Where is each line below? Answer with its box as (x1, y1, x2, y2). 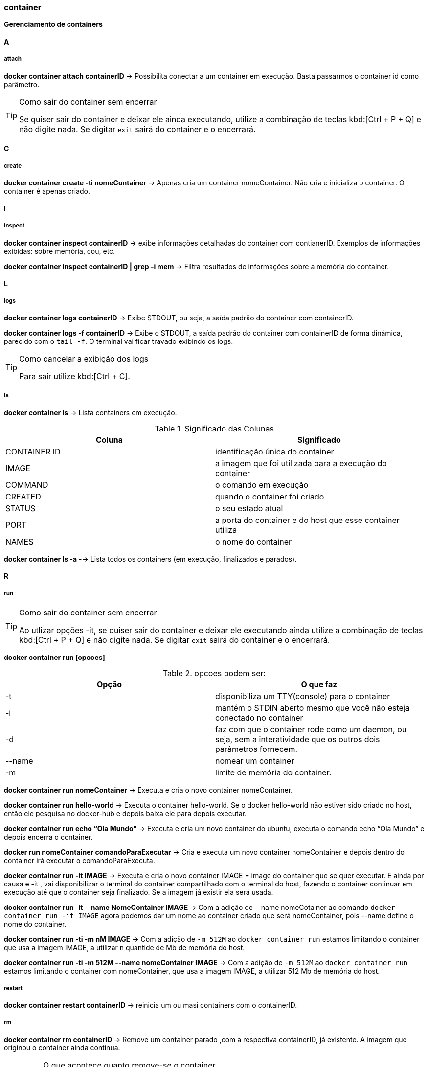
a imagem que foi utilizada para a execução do (215, 458, 387, 468)
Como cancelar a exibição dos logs (19, 353, 149, 363)
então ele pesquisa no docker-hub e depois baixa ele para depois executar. (4, 809, 247, 818)
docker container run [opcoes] (4, 653, 105, 662)
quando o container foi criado (215, 491, 324, 501)
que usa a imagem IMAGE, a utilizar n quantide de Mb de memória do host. (4, 943, 245, 952)
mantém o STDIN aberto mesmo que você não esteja (215, 703, 410, 713)
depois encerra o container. (4, 833, 93, 841)
